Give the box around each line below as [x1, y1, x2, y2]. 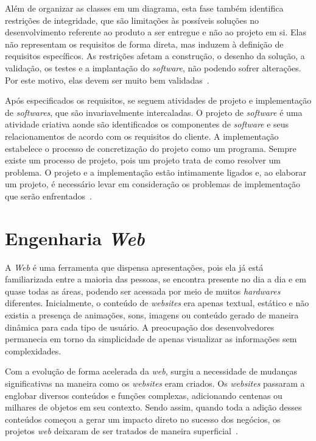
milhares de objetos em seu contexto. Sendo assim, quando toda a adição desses [5, 401, 302, 414]
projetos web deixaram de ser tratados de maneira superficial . [5, 425, 238, 437]
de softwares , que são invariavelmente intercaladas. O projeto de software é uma [5, 106, 303, 118]
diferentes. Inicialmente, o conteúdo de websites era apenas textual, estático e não [5, 296, 309, 309]
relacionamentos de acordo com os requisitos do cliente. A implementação [5, 129, 279, 142]
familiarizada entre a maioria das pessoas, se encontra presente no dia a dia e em [5, 273, 306, 285]
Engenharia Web [5, 225, 145, 251]
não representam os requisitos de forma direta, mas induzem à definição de [5, 37, 284, 50]
